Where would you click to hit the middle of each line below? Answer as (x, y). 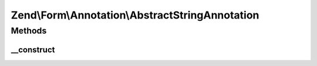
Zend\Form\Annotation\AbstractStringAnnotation (135, 15)
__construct (33, 49)
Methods (29, 31)
